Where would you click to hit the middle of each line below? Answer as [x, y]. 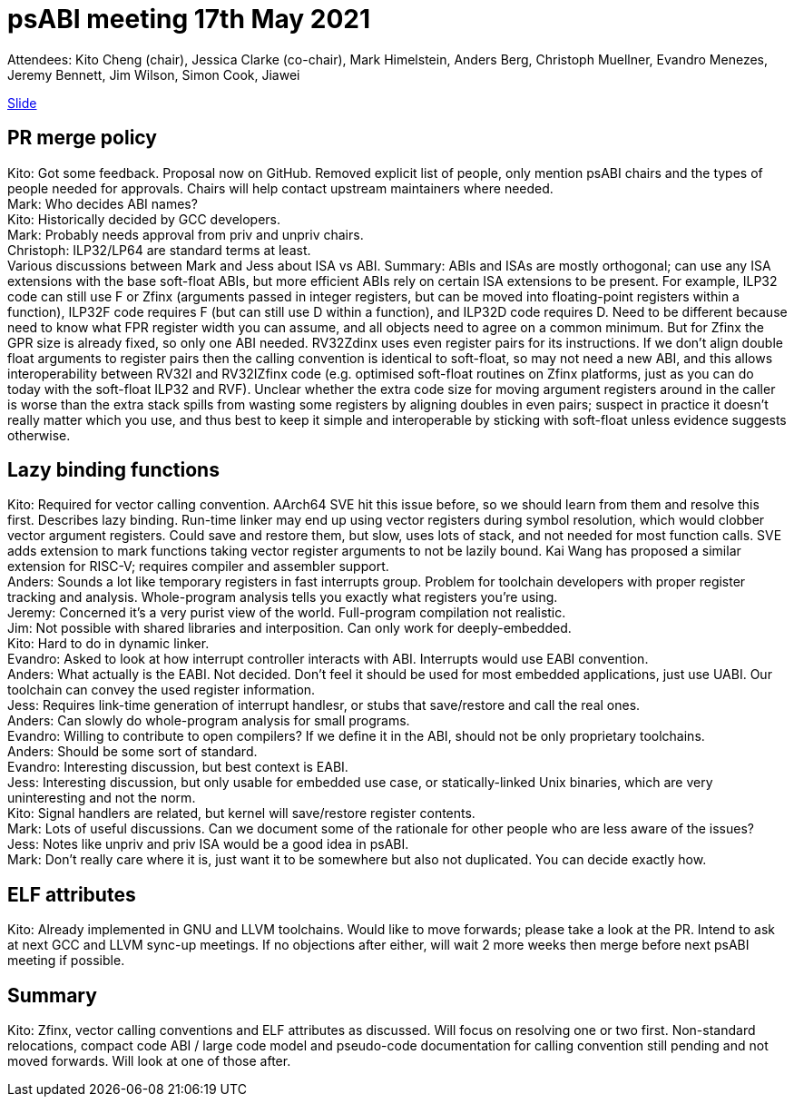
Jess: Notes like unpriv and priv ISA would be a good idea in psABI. [208, 844]
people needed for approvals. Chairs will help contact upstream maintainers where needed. [280, 188]
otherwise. [39, 435]
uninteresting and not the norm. [102, 798]
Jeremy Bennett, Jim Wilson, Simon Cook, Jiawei [154, 74]
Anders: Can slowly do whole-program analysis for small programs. [209, 721]
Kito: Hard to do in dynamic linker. [108, 644]
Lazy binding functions [113, 470]
